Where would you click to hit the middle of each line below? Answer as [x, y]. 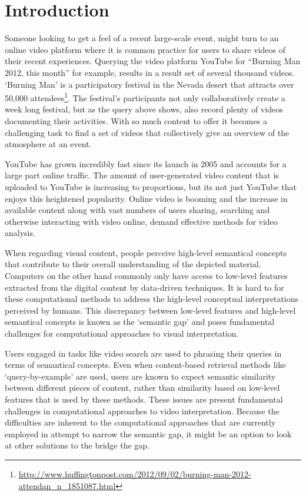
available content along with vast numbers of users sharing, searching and [137, 210]
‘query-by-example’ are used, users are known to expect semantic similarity [140, 376]
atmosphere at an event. [48, 144]
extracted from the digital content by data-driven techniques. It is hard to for [144, 287]
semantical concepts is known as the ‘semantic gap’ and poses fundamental [140, 322]
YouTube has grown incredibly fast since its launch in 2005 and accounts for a [146, 163]
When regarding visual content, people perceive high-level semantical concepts [146, 252]
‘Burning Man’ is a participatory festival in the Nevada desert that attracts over [149, 84]
